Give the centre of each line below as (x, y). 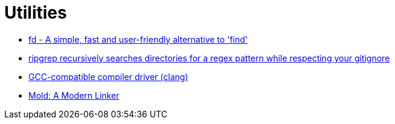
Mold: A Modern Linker (74, 95)
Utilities (36, 13)
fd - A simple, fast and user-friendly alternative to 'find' (138, 39)
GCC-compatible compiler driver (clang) (108, 76)
